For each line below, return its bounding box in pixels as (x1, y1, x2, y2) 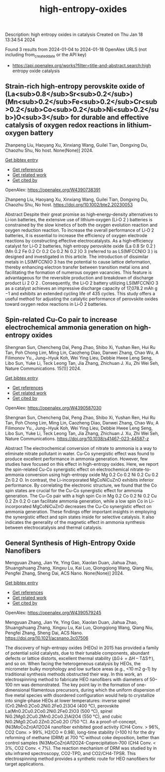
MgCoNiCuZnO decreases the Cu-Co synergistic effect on (32, 503, 152, 509)
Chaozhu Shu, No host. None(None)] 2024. (5, 147, 93, 153)
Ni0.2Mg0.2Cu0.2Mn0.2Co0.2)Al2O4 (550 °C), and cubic (5, 713, 122, 719)
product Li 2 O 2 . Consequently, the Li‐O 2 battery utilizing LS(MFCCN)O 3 (5, 280, 159, 286)
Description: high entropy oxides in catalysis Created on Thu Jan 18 (5, 31, 143, 38)
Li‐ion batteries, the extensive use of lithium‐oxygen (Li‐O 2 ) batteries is (5, 216, 153, 222)
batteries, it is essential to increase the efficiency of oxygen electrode (5, 232, 148, 238)
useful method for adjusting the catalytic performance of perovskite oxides (5, 296, 159, 302)
